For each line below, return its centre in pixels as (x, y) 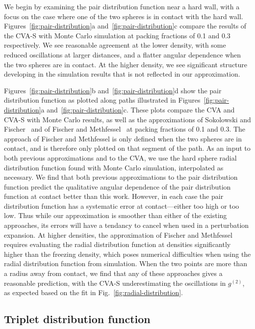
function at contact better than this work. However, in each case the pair (114, 196)
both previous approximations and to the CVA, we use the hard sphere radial (120, 157)
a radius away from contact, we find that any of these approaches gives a (113, 273)
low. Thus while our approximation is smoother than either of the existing (115, 215)
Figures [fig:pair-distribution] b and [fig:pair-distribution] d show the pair (113, 90)
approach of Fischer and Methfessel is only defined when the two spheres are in (123, 138)
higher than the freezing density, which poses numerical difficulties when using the (127, 254)
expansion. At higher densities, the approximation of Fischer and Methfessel (118, 234)
